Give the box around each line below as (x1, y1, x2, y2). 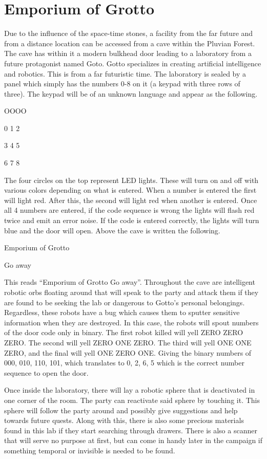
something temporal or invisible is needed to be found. (4, 445, 175, 455)
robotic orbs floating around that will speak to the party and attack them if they (4, 287, 259, 297)
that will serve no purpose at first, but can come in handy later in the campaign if (4, 435, 263, 446)
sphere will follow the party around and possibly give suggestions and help (4, 405, 238, 415)
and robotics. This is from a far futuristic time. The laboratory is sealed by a (4, 68, 247, 79)
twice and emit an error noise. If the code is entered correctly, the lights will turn (4, 215, 259, 226)
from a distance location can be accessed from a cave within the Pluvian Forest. (4, 38, 255, 48)
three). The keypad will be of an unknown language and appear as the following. (4, 88, 258, 99)
